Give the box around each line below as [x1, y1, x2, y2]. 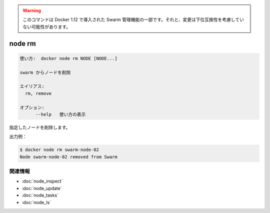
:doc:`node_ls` [21, 199, 51, 205]
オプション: [19, 104, 45, 110]
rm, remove [25, 90, 52, 96]
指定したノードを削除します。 [9, 124, 70, 130]
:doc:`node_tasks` [21, 192, 58, 198]
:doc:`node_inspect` [21, 178, 63, 184]
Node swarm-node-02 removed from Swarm [19, 154, 117, 159]
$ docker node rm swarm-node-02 [19, 147, 99, 152]
